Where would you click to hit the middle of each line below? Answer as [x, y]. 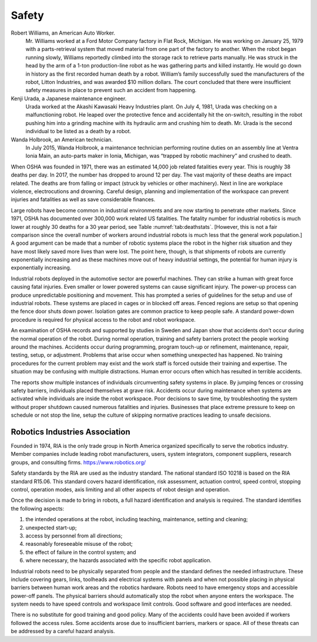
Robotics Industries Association [70, 432]
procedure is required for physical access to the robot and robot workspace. [103, 319]
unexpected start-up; [51, 528]
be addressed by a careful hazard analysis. [63, 631]
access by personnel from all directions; [74, 535]
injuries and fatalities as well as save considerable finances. [83, 200]
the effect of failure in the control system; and [81, 552]
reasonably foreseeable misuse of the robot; [79, 544]
